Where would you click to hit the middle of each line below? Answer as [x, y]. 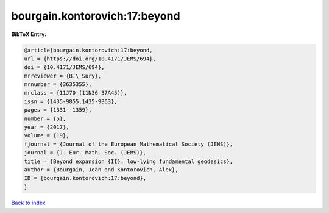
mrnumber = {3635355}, [58, 85]
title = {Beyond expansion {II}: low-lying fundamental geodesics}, [129, 161]
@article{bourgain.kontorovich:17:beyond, [88, 50]
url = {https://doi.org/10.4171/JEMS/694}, [90, 59]
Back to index [28, 203]
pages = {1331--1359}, [58, 110]
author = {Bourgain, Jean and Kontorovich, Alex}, [101, 170]
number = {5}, [45, 118]
